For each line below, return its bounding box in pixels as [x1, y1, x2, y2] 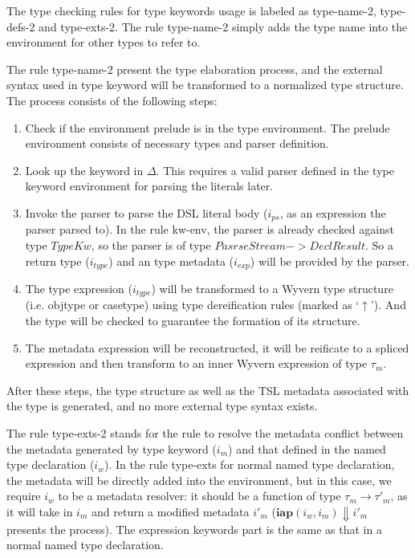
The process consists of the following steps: [6, 92, 218, 108]
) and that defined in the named [228, 440, 386, 457]
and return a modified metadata [92, 503, 250, 520]
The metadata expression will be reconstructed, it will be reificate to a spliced [25, 339, 409, 356]
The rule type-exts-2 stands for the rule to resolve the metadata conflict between [6, 425, 404, 442]
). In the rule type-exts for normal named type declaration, [104, 456, 395, 473]
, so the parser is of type [91, 236, 211, 253]
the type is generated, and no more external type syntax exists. [6, 397, 318, 414]
